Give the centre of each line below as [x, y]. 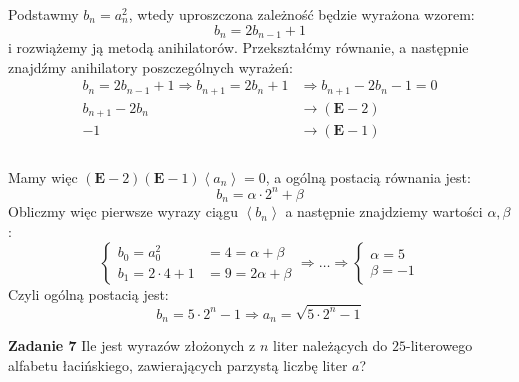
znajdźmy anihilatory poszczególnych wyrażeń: [150, 66]
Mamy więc [43, 176]
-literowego [439, 345]
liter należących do [330, 345]
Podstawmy [43, 14]
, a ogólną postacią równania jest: [368, 176]
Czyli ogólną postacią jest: [88, 293]
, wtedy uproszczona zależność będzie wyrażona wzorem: [301, 14]
